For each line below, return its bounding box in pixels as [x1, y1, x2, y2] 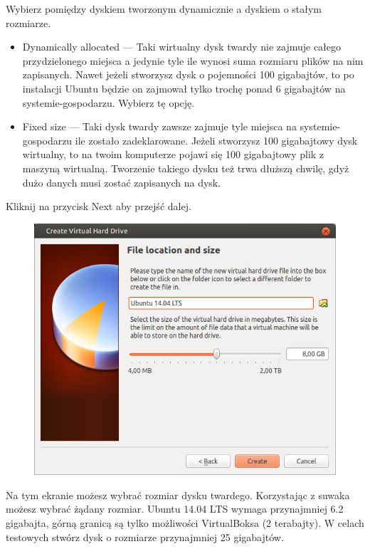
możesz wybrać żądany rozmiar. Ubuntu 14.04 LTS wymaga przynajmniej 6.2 [6, 501, 344, 516]
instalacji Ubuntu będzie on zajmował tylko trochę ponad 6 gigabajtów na [22, 80, 346, 95]
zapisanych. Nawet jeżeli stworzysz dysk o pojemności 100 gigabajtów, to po [22, 67, 354, 82]
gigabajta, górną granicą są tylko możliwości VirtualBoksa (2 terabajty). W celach [6, 515, 364, 530]
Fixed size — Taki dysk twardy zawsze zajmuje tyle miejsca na [22, 119, 297, 134]
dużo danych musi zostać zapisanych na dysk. [22, 174, 221, 189]
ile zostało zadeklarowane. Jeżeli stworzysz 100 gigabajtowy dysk [75, 132, 358, 147]
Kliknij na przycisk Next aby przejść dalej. [6, 199, 191, 214]
